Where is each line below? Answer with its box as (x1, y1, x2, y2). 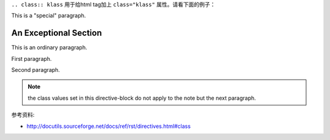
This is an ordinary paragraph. (11, 44, 87, 51)
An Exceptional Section (11, 28, 102, 38)
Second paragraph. (11, 66, 61, 74)
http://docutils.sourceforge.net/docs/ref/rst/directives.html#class (26, 122, 191, 130)
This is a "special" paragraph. (11, 12, 86, 19)
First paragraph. (11, 55, 52, 62)
